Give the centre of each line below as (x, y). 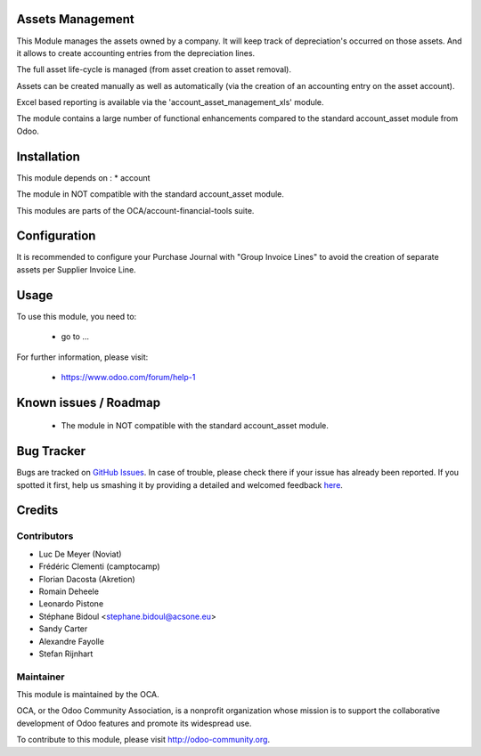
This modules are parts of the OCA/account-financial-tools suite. (135, 210)
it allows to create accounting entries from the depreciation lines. (136, 53)
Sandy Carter (63, 629)
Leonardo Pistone (71, 604)
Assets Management (75, 19)
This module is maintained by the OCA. (88, 695)
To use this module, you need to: (77, 316)
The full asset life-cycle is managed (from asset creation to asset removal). (154, 69)
